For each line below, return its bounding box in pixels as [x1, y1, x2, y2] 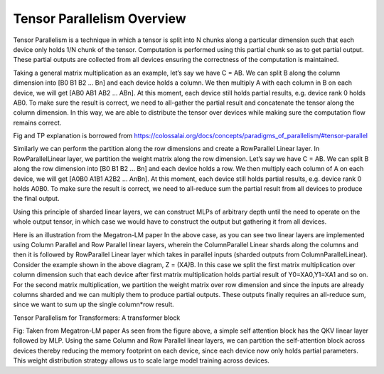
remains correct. [13, 118, 62, 127]
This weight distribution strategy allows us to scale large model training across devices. [13, 356, 270, 365]
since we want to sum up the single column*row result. [13, 300, 174, 309]
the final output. [13, 194, 60, 203]
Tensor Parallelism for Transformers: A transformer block [13, 313, 181, 322]
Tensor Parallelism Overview [13, 11, 186, 26]
